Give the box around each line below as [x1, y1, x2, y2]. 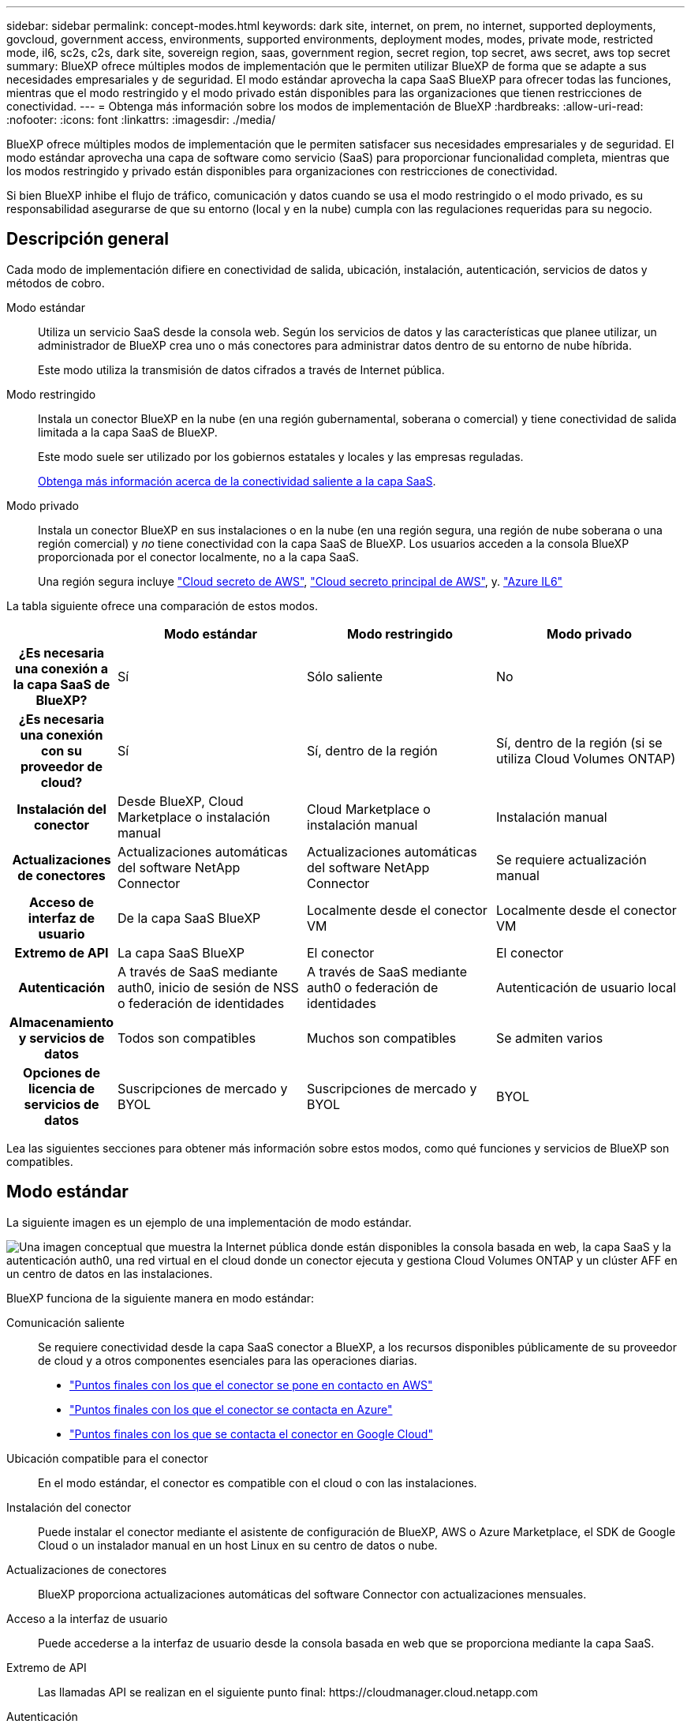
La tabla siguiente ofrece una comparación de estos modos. [6, 598, 319, 613]
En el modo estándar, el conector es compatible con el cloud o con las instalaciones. [38, 1475, 477, 1490]
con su [41, 742, 82, 759]
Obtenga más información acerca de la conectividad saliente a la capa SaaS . [38, 474, 436, 488]
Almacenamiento [9, 1014, 114, 1030]
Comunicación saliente [6, 1315, 125, 1329]
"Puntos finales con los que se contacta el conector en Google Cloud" [69, 1426, 433, 1441]
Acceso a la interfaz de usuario [6, 1611, 168, 1625]
